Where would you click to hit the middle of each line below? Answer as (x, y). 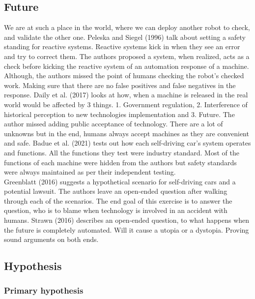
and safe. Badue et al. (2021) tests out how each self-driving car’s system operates (127, 143)
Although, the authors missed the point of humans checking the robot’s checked (124, 75)
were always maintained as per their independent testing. (90, 172)
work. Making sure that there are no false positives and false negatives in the (120, 85)
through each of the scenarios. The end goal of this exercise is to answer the (118, 200)
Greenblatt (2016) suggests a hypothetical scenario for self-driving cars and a (120, 181)
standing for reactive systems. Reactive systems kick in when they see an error (122, 46)
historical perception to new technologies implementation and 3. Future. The (119, 114)
